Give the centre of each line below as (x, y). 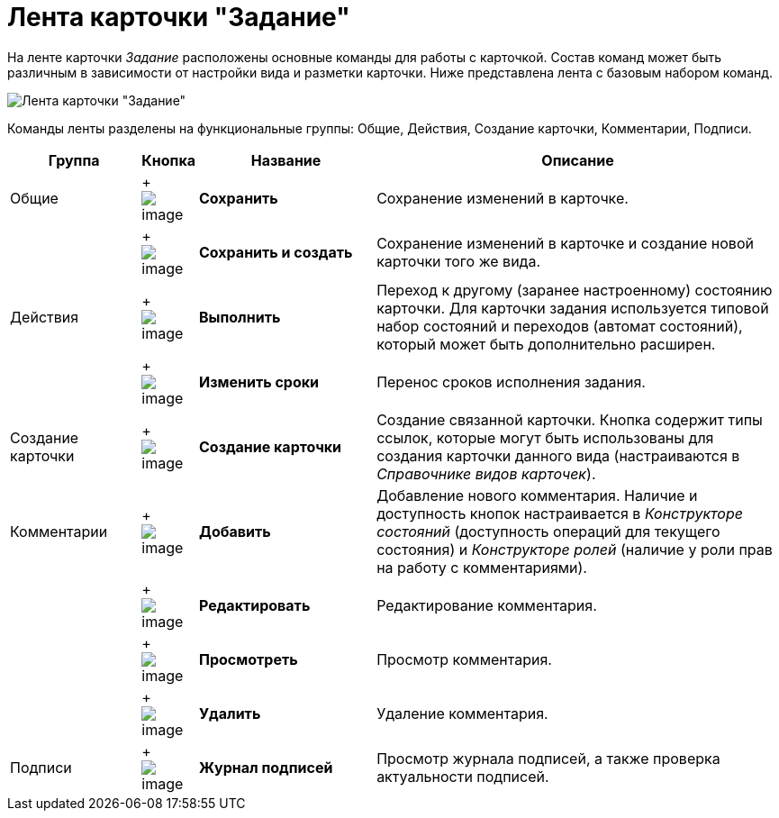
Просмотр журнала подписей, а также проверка (548, 758)
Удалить (230, 713)
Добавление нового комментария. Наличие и (537, 495)
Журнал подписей (266, 767)
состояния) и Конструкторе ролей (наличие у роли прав (575, 549)
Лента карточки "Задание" (179, 17)
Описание (578, 160)
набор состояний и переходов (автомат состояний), (560, 326)
